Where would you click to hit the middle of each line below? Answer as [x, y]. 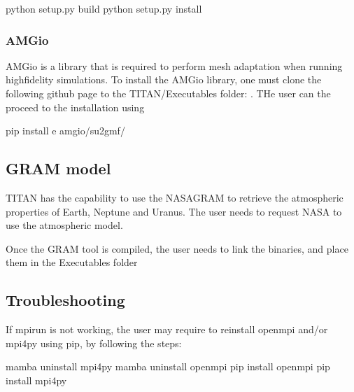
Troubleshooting [65, 300]
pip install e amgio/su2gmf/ [65, 131]
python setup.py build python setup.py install [104, 8]
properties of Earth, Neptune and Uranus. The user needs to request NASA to [174, 211]
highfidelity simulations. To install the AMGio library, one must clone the [164, 79]
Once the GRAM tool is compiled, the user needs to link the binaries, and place [177, 248]
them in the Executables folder [72, 262]
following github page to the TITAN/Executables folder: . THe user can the [168, 93]
